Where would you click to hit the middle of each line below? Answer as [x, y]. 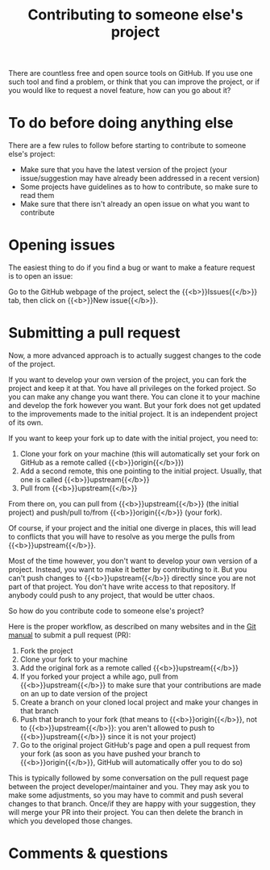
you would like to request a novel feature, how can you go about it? [120, 90]
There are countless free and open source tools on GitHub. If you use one [131, 74]
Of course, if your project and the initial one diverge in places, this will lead [132, 528]
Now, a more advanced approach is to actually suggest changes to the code [135, 355]
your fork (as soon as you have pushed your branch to [110, 754]
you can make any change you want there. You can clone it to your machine [134, 397]
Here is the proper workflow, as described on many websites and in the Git [132, 626]
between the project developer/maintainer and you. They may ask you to [129, 786]
